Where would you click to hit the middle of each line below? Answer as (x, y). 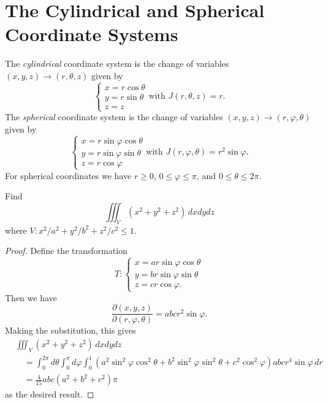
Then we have (31, 297)
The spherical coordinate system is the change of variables (114, 117)
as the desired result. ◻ (50, 394)
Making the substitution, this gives (71, 330)
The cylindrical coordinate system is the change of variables (117, 63)
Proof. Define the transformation (66, 251)
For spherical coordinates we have (68, 175)
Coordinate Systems (92, 34)
